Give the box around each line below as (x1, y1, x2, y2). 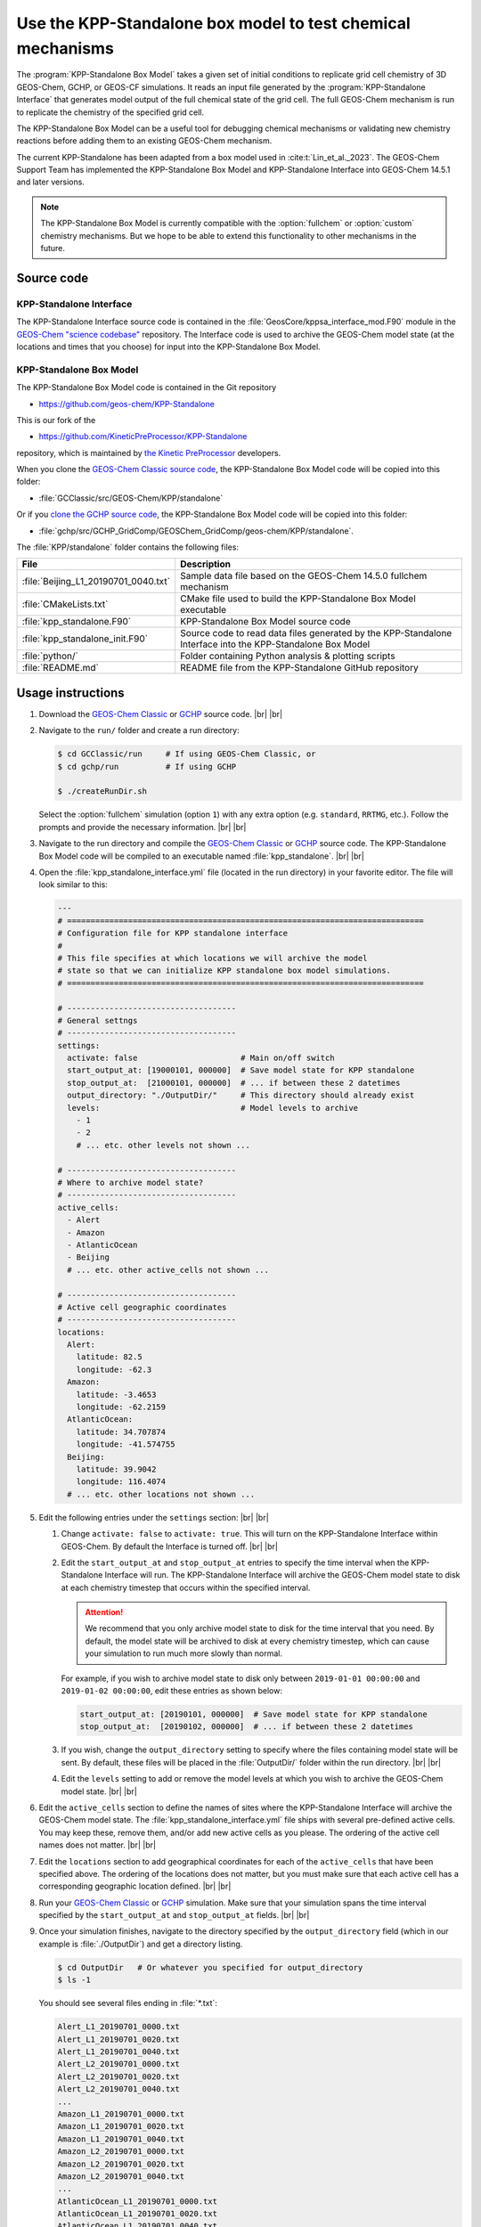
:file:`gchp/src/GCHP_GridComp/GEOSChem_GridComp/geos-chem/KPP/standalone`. (38, 526, 354, 536)
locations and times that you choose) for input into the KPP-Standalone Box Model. (16, 341, 321, 352)
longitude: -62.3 (76, 1364, 152, 1375)
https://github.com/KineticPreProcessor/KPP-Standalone (38, 431, 248, 442)
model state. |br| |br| (61, 1786, 137, 1797)
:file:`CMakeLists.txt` (21, 598, 109, 610)
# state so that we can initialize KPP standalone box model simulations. (57, 966, 392, 975)
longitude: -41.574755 (76, 1440, 175, 1449)
